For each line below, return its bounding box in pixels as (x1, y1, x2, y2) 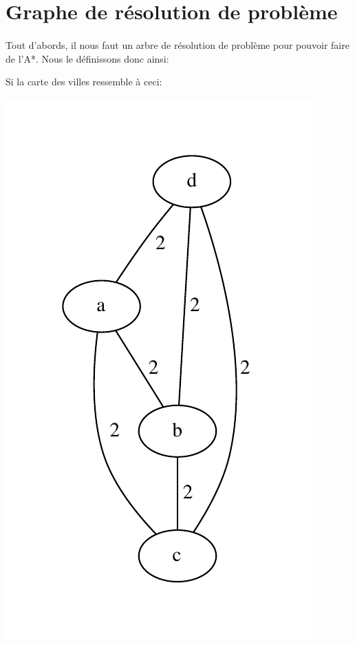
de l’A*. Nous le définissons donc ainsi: (6, 51, 169, 65)
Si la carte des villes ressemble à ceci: (6, 74, 162, 89)
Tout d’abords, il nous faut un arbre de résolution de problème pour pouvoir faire (6, 37, 349, 52)
